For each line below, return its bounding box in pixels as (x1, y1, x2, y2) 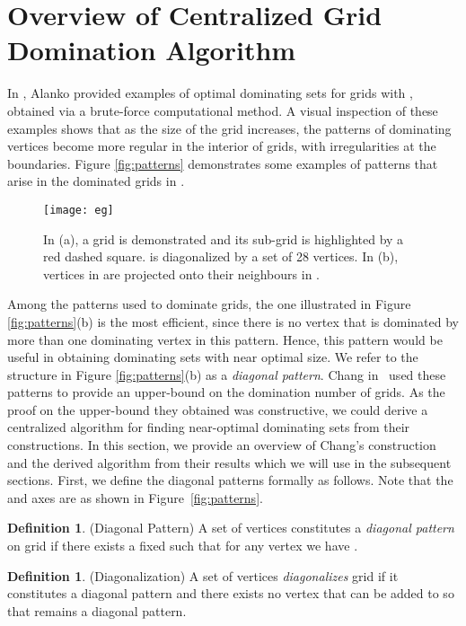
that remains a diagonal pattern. (7, 601, 187, 620)
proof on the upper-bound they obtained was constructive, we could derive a (7, 400, 428, 419)
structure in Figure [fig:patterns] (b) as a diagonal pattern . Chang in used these (7, 365, 446, 384)
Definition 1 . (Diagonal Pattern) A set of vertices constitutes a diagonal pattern (7, 518, 454, 537)
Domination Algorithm (7, 31, 296, 68)
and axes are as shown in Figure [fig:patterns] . (7, 488, 263, 507)
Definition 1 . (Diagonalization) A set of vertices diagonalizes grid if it (7, 566, 399, 585)
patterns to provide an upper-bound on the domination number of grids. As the (7, 383, 445, 401)
